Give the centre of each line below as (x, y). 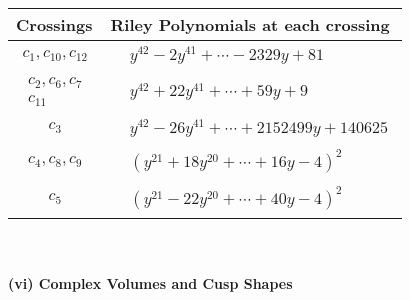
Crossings (54, 24)
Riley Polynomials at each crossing (250, 24)
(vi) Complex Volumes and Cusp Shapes (150, 282)
